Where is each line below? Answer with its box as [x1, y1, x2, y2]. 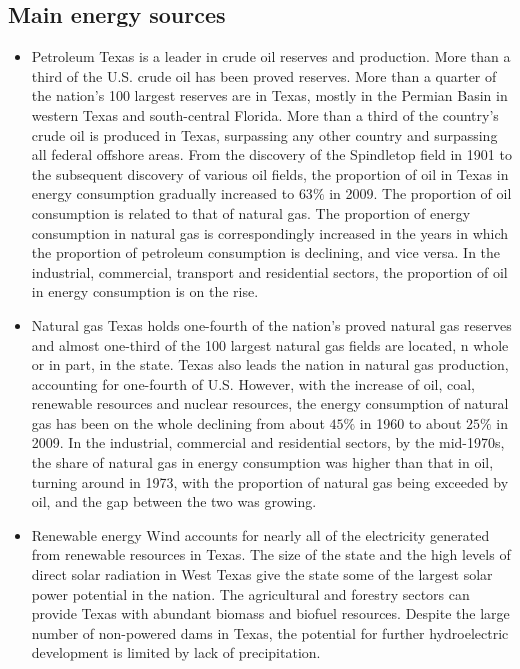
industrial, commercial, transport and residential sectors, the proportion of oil [31, 261, 508, 282]
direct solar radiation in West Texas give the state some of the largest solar [31, 564, 493, 585]
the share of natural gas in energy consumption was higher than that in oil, [31, 452, 494, 473]
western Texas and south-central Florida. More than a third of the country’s [31, 104, 499, 125]
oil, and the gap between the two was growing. [31, 491, 317, 512]
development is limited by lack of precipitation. [31, 642, 321, 663]
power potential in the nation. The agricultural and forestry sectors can [31, 583, 470, 604]
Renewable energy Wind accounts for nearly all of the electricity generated [31, 524, 490, 545]
